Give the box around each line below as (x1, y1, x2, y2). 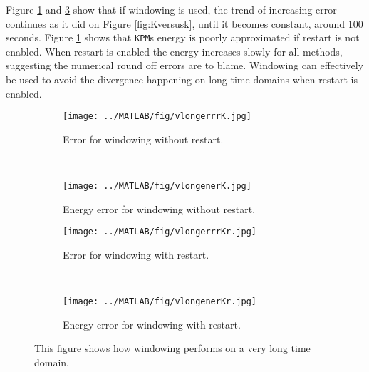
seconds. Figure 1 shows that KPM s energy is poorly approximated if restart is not (6, 30, 360, 45)
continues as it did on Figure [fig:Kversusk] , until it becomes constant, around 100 (6, 16, 363, 31)
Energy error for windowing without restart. (63, 201, 256, 216)
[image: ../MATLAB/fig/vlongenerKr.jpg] (63, 296, 257, 307)
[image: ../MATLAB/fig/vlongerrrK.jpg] (63, 111, 251, 122)
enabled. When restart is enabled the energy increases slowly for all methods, (6, 43, 343, 58)
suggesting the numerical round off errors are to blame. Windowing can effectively (6, 58, 364, 73)
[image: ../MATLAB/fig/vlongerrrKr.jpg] (63, 227, 257, 237)
